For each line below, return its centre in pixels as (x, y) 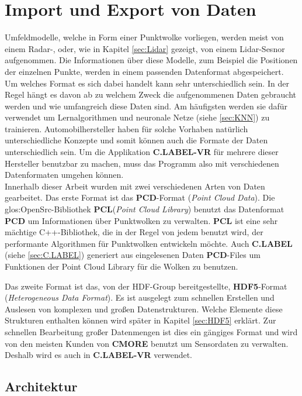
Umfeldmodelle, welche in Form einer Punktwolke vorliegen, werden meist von (144, 37)
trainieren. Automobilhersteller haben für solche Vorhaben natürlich (126, 128)
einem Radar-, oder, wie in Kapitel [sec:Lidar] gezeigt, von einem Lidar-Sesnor (145, 48)
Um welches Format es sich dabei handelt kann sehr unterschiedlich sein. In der (147, 83)
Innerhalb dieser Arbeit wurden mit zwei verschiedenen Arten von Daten (135, 186)
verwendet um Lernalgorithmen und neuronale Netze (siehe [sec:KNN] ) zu (137, 117)
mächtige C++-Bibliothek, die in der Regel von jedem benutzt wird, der (134, 232)
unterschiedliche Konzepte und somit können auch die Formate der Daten (136, 140)
